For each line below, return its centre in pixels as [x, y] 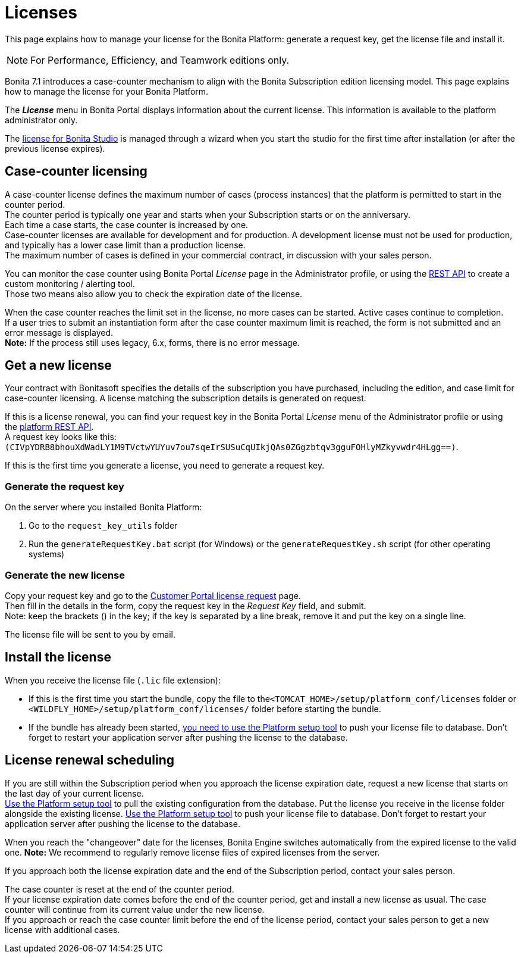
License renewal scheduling [90, 760]
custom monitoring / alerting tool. [70, 283]
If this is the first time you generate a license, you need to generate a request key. [165, 466]
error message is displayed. [59, 332]
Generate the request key [65, 486]
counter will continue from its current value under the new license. [135, 909]
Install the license [58, 657]
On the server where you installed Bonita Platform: [103, 507]
